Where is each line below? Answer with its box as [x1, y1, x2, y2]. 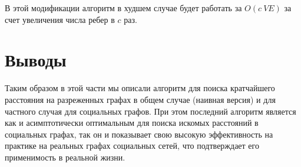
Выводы [5, 48, 67, 72]
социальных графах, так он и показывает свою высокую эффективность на [5, 128, 273, 140]
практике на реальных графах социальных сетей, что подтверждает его [5, 139, 259, 152]
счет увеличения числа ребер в [5, 13, 115, 25]
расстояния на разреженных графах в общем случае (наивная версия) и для [5, 93, 276, 105]
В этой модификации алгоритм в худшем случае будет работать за [5, 2, 242, 14]
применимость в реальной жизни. [5, 151, 125, 163]
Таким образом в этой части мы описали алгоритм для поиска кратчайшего [5, 82, 275, 94]
